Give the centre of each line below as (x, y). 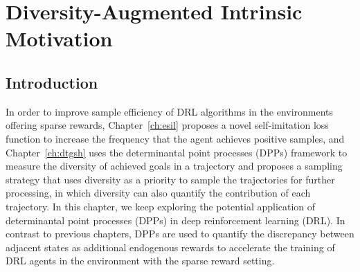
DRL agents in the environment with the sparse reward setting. (140, 261)
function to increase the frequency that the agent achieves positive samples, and (175, 138)
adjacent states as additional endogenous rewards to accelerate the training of (170, 247)
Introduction (52, 82)
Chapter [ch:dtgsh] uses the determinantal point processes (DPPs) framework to (177, 152)
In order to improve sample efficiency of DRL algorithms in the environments (170, 111)
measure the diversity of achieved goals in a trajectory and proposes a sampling (174, 166)
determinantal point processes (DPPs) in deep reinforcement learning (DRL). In (175, 220)
